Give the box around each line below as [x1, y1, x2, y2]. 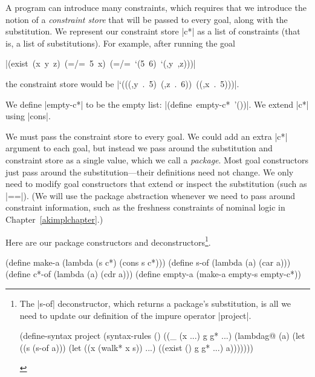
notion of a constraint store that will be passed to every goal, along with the [5, 13, 288, 25]
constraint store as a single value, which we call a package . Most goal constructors [5, 153, 308, 166]
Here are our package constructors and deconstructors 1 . [5, 234, 211, 248]
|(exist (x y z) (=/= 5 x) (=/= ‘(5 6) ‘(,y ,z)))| [5, 57, 196, 70]
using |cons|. [5, 110, 51, 122]
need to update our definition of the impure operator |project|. [19, 309, 252, 321]
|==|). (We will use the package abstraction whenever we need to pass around [5, 189, 296, 202]
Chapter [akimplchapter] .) [5, 212, 103, 225]
